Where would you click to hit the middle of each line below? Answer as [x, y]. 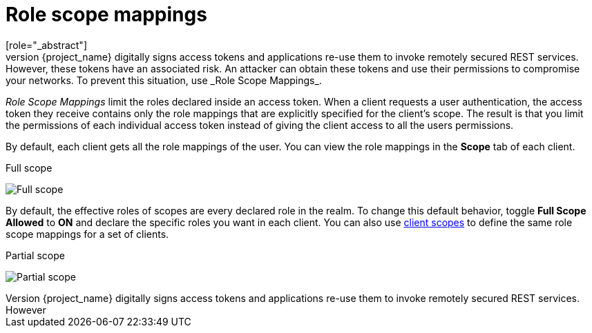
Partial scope [35, 255]
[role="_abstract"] [47, 45]
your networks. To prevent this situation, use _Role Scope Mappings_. [164, 80]
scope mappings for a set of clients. [87, 234]
